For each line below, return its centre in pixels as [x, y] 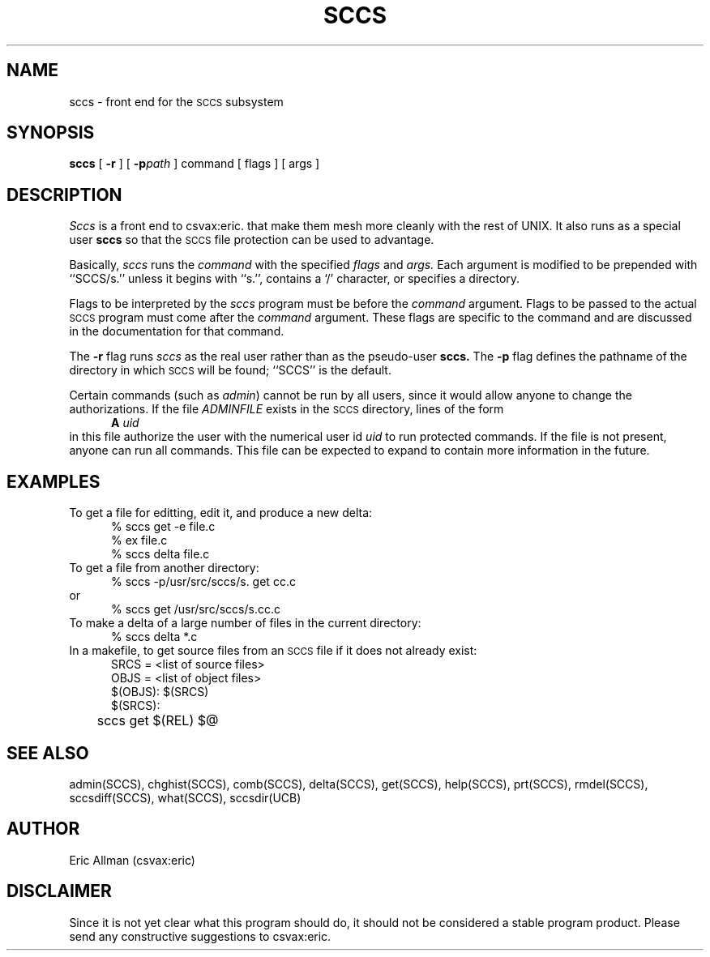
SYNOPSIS [51, 133]
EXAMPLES [53, 481]
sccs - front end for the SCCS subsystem [176, 101]
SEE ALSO [48, 753]
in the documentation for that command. [177, 331]
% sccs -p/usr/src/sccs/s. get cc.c [203, 582]
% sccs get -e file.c [163, 527]
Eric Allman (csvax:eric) [132, 860]
